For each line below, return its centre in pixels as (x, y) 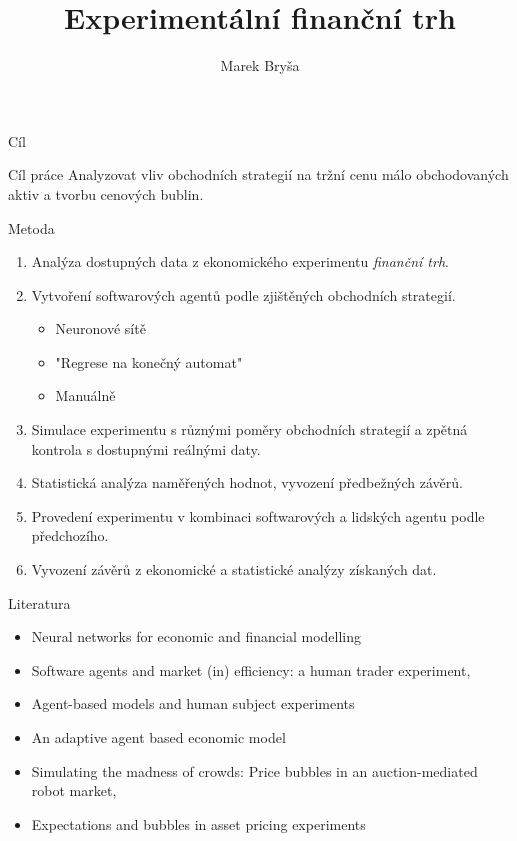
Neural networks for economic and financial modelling (196, 636)
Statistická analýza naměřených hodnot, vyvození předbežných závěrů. (247, 482)
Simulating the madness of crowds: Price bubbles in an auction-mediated (254, 770)
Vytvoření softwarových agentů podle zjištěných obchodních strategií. (243, 294)
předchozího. (70, 535)
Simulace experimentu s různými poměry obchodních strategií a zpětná (249, 429)
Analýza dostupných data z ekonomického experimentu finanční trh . (240, 261)
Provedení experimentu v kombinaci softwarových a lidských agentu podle (258, 515)
